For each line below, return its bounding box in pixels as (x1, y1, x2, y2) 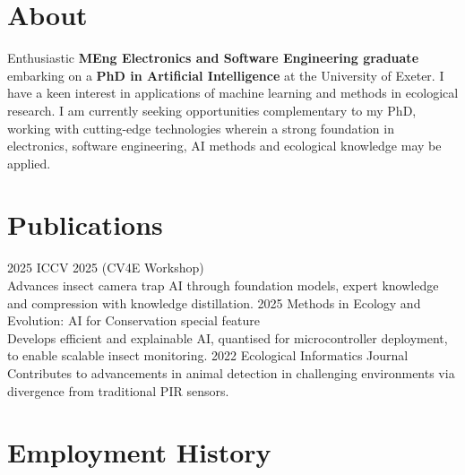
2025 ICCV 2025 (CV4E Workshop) (7, 258, 204, 277)
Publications (7, 206, 163, 243)
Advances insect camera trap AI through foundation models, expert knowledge (7, 276, 439, 294)
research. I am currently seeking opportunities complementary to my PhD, (7, 100, 417, 119)
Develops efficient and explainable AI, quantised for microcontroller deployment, (7, 328, 448, 347)
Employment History (7, 434, 271, 471)
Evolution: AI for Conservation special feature (7, 311, 261, 330)
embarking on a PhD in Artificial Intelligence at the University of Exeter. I (7, 65, 444, 84)
